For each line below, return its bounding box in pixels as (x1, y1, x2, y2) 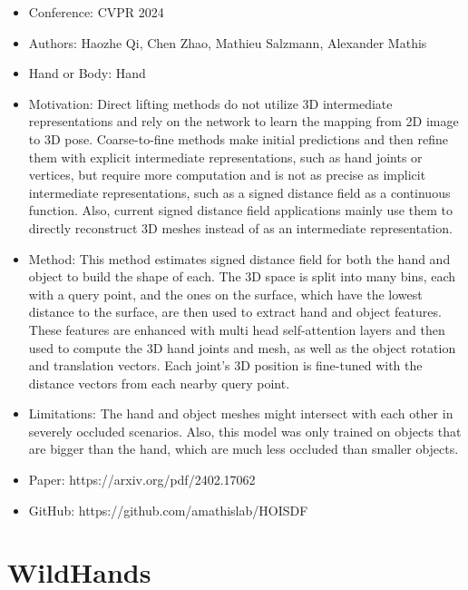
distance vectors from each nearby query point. (28, 373, 290, 392)
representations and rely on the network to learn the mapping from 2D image (28, 112, 459, 131)
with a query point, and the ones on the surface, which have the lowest (28, 284, 423, 303)
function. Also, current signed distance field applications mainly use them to (28, 201, 453, 220)
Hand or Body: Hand (28, 64, 146, 83)
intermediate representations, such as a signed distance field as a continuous (28, 182, 451, 202)
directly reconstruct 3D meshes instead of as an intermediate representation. (28, 218, 453, 237)
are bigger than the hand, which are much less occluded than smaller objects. (28, 439, 459, 458)
